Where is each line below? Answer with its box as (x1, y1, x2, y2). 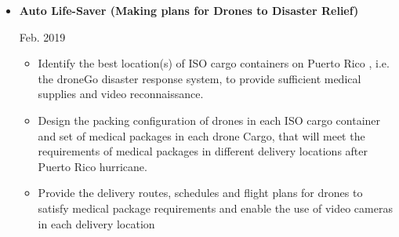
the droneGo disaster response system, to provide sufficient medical (38, 70, 361, 86)
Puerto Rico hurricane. (38, 158, 147, 174)
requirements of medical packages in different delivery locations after (38, 143, 368, 159)
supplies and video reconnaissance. (38, 86, 204, 102)
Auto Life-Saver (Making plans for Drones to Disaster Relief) (19, 2, 359, 18)
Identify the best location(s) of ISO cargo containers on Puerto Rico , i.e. (38, 55, 390, 71)
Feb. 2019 (19, 28, 66, 45)
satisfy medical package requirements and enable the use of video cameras (38, 199, 393, 216)
